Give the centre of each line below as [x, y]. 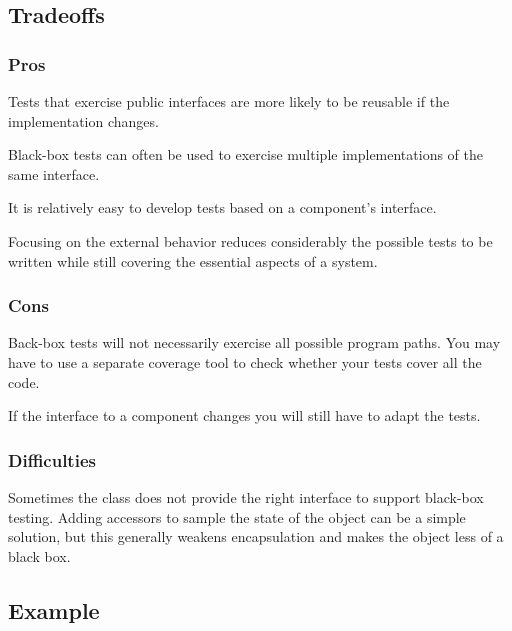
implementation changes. [83, 120]
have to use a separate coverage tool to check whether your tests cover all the [245, 361]
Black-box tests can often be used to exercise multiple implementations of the [246, 154]
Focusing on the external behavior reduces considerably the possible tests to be [250, 240]
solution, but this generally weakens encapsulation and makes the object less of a [256, 536]
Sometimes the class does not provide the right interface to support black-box [246, 496]
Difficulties [52, 459]
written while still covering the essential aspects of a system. [193, 260]
